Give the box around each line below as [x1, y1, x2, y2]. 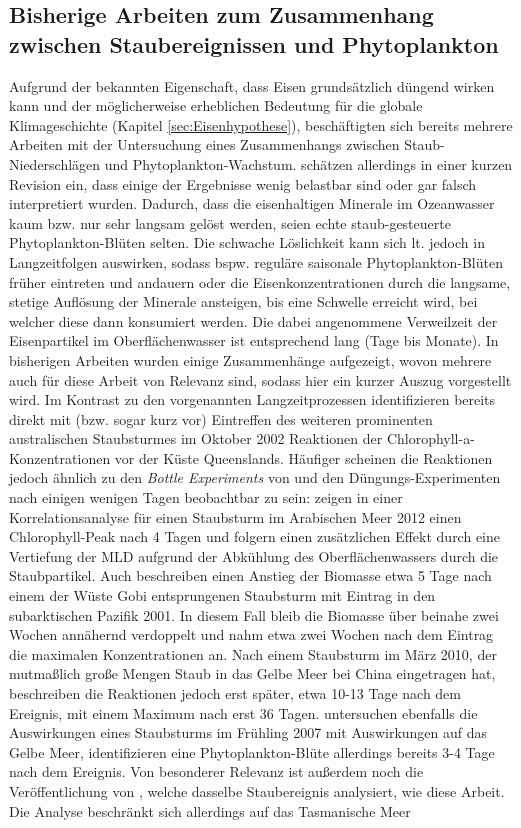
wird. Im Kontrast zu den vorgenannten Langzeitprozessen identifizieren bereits [9, 389, 496, 410]
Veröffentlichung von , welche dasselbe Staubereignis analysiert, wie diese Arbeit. [9, 780, 505, 801]
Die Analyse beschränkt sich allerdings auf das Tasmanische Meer [9, 800, 411, 821]
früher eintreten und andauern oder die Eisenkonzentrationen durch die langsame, [9, 271, 511, 292]
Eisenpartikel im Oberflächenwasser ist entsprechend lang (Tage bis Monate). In [9, 330, 499, 351]
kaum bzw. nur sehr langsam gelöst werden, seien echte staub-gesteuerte [9, 212, 451, 233]
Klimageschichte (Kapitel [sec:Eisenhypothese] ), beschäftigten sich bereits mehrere [9, 114, 513, 135]
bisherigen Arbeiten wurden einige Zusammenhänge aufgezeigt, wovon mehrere [9, 349, 492, 370]
